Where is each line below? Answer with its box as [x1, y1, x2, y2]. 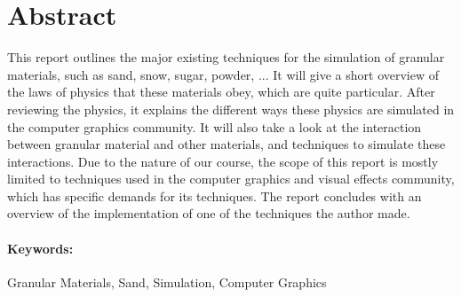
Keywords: [7, 238, 74, 257]
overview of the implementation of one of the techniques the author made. [7, 204, 410, 223]
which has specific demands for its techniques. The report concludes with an [7, 186, 422, 205]
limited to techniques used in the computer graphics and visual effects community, [7, 169, 455, 188]
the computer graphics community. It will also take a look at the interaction [7, 117, 422, 136]
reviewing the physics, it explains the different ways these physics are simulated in [7, 99, 455, 118]
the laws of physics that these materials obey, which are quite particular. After [7, 82, 435, 101]
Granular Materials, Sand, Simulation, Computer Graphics [7, 272, 327, 291]
